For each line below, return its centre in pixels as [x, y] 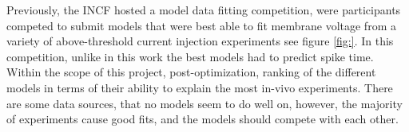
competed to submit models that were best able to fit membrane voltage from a [201, 25]
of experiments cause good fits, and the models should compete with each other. [203, 119]
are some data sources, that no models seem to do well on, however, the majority [204, 103]
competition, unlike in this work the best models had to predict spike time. [190, 56]
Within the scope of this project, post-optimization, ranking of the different [191, 72]
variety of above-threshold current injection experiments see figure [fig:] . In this [200, 41]
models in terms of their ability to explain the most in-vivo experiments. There [200, 87]
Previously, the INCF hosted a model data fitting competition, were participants [204, 10]
